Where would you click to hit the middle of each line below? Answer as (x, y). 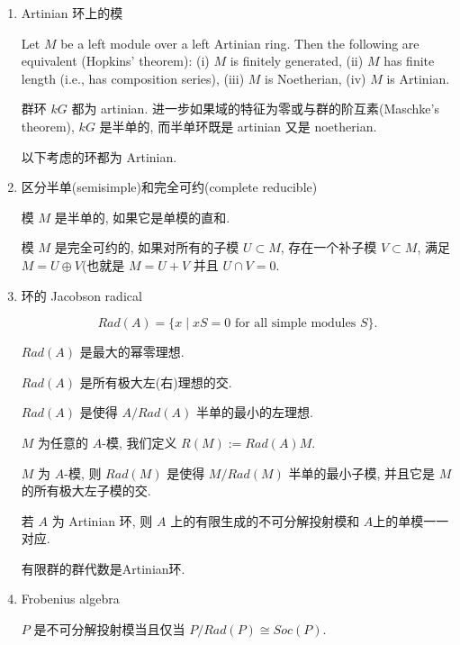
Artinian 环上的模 (72, 13)
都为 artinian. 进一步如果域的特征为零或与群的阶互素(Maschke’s (255, 109)
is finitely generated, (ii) (297, 61)
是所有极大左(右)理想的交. (156, 382)
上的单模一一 (411, 520)
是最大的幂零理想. (132, 352)
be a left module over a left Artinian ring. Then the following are (240, 43)
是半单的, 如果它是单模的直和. (142, 217)
